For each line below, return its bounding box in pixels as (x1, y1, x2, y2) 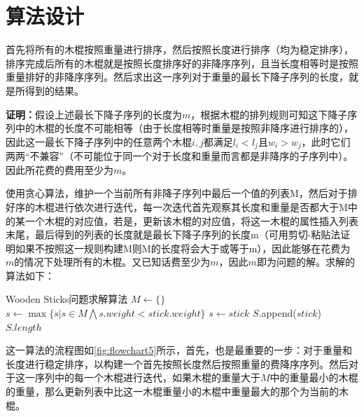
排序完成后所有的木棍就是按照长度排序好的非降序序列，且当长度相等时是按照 (6, 55, 358, 70)
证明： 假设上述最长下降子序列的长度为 (6, 107, 182, 121)
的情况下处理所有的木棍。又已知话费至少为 (14, 254, 211, 269)
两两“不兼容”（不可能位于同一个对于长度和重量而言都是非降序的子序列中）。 (6, 149, 353, 163)
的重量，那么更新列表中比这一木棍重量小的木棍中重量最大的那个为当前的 (6, 384, 339, 399)
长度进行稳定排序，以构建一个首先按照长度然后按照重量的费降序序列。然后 (6, 356, 349, 371)
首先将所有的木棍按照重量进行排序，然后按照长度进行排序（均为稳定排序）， (6, 42, 353, 57)
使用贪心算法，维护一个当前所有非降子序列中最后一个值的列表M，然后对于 (6, 186, 348, 200)
